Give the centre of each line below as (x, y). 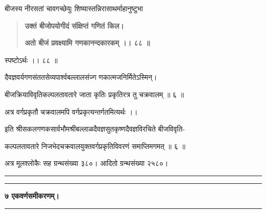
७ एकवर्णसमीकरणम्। (32, 195)
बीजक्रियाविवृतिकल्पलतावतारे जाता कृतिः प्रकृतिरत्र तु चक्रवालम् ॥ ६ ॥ (94, 94)
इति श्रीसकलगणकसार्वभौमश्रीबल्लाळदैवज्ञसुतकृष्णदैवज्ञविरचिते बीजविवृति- (95, 129)
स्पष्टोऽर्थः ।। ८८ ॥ (31, 60)
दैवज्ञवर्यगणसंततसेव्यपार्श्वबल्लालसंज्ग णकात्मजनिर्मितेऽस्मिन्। (81, 77)
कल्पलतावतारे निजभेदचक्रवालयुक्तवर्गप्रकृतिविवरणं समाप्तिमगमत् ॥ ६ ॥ (95, 146)
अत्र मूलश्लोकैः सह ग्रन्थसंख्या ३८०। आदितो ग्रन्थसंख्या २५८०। (87, 163)
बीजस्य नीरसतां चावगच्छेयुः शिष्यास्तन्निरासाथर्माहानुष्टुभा (74, 8)
